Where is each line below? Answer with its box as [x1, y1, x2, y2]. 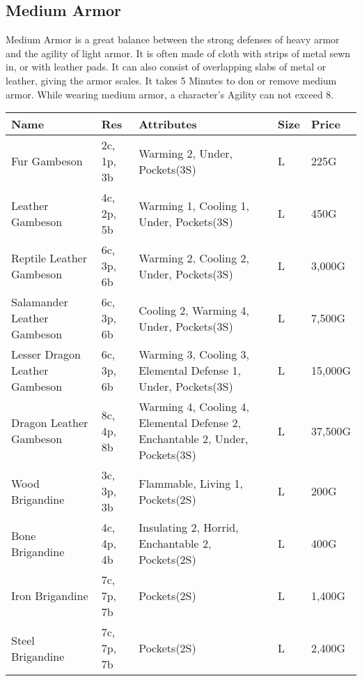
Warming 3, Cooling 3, [139, 346, 249, 363]
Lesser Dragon [11, 346, 81, 363]
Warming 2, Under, [139, 144, 233, 161]
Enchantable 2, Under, [139, 431, 249, 447]
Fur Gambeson [11, 153, 83, 170]
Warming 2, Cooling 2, [139, 249, 249, 266]
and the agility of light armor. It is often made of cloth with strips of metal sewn [6, 45, 351, 60]
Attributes [139, 116, 197, 133]
